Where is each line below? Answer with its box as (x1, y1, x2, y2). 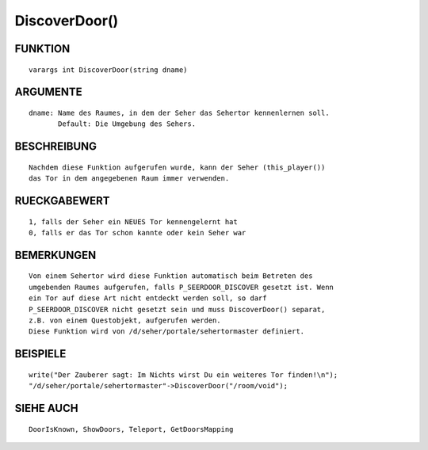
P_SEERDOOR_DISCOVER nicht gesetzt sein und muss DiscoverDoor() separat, (29, 305, 326, 314)
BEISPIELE (14, 347, 67, 360)
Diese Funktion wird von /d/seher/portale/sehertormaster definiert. (29, 327, 305, 336)
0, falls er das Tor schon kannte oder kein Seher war (29, 228, 246, 237)
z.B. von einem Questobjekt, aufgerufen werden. (29, 315, 221, 325)
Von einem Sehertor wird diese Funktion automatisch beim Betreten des (29, 272, 313, 280)
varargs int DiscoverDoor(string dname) (29, 65, 188, 74)
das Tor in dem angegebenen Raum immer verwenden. (29, 174, 230, 183)
